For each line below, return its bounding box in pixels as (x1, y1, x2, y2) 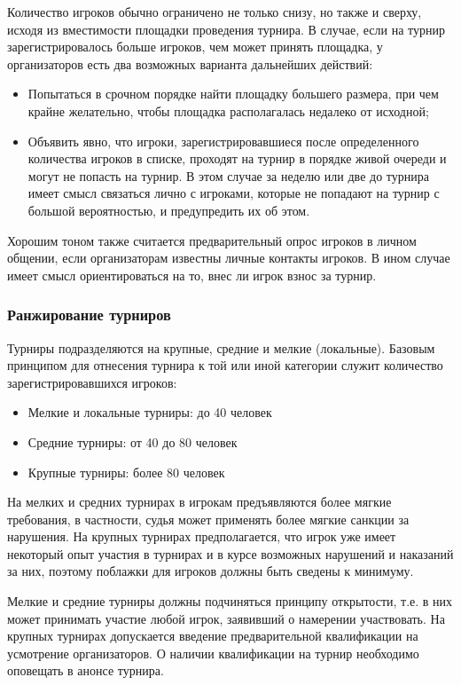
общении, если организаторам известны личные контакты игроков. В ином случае (7, 248, 450, 267)
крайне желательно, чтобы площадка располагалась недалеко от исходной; (27, 101, 429, 120)
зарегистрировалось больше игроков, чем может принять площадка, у (7, 37, 383, 56)
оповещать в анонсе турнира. (7, 661, 164, 680)
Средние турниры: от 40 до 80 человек (27, 432, 238, 451)
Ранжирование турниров (7, 303, 171, 326)
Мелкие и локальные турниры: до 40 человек (27, 403, 272, 421)
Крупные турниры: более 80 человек (27, 462, 225, 481)
